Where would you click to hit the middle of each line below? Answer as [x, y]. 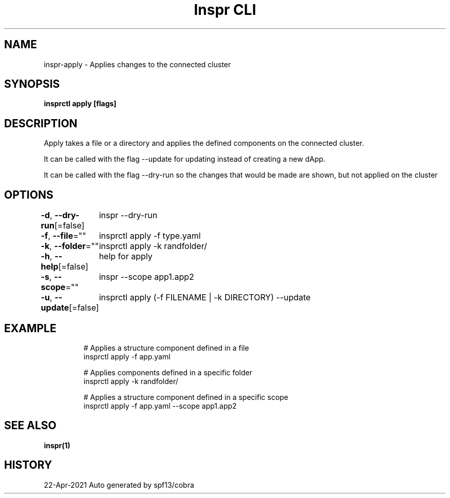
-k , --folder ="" [70, 246]
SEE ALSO [30, 426]
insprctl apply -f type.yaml [150, 236]
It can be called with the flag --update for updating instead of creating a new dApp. [185, 159]
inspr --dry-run [128, 215]
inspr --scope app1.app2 [146, 277]
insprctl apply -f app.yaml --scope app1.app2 [160, 406]
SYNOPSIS [32, 84]
